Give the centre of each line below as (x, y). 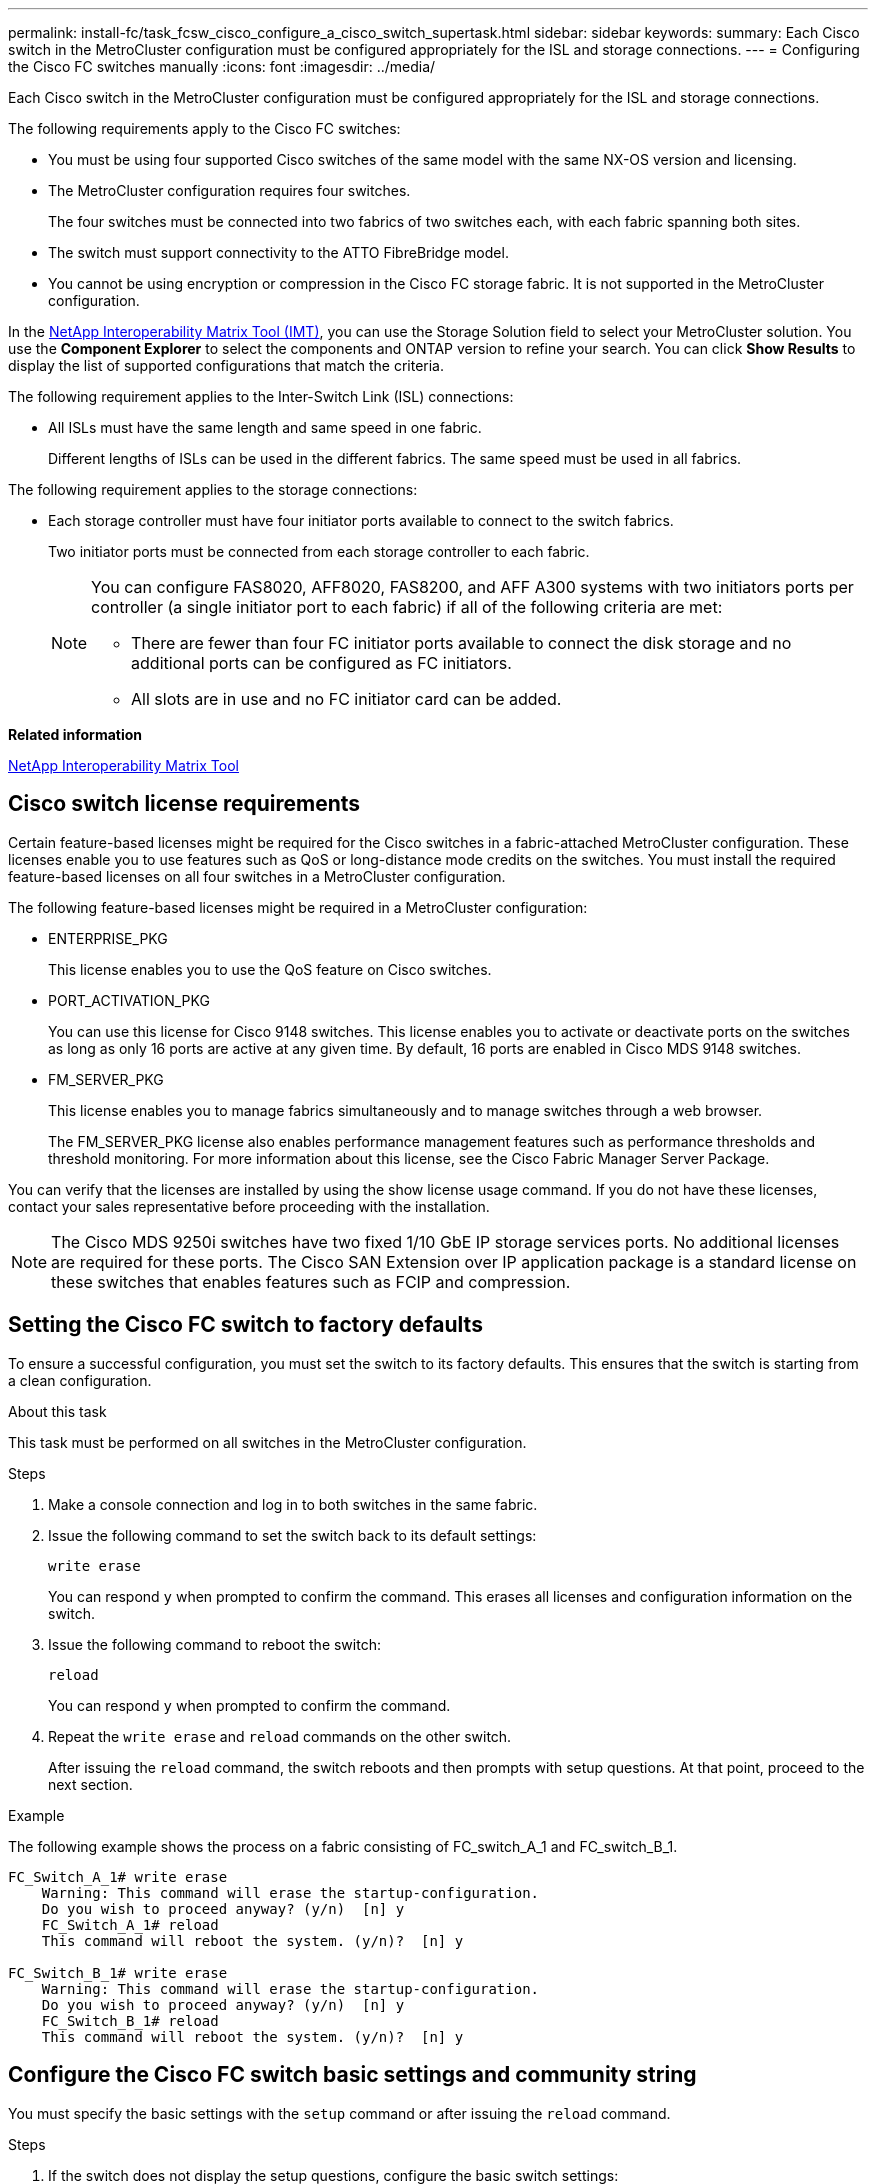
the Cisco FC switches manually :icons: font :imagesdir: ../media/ (222, 66)
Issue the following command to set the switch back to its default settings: (292, 1535)
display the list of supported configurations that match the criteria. (226, 365)
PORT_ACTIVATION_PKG (129, 1000)
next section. (90, 1784)
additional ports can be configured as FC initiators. (321, 663)
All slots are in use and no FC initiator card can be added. (346, 699)
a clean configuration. (80, 1380)
